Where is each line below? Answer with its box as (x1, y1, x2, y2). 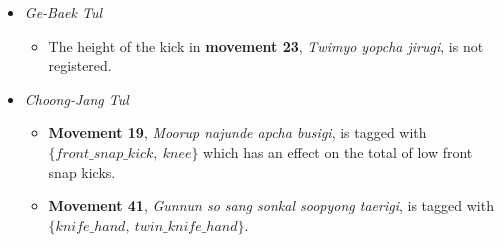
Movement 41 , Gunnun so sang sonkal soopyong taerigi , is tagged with (48, 195, 494, 216)
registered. (48, 55, 112, 76)
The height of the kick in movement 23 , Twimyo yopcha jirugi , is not (48, 35, 484, 56)
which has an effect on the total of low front (203, 141, 473, 162)
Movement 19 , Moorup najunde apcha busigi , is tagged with (48, 122, 427, 143)
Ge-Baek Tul (24, 2, 103, 22)
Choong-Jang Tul (24, 88, 129, 109)
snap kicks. (48, 161, 116, 182)
